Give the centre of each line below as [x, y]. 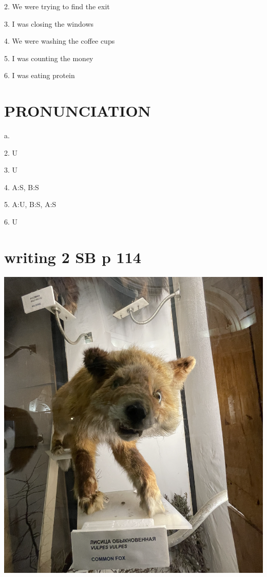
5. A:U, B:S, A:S [30, 204]
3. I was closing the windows [49, 23]
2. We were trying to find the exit [57, 6]
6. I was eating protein [40, 75]
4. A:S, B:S [22, 187]
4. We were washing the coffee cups [60, 41]
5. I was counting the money [49, 58]
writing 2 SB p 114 [73, 257]
